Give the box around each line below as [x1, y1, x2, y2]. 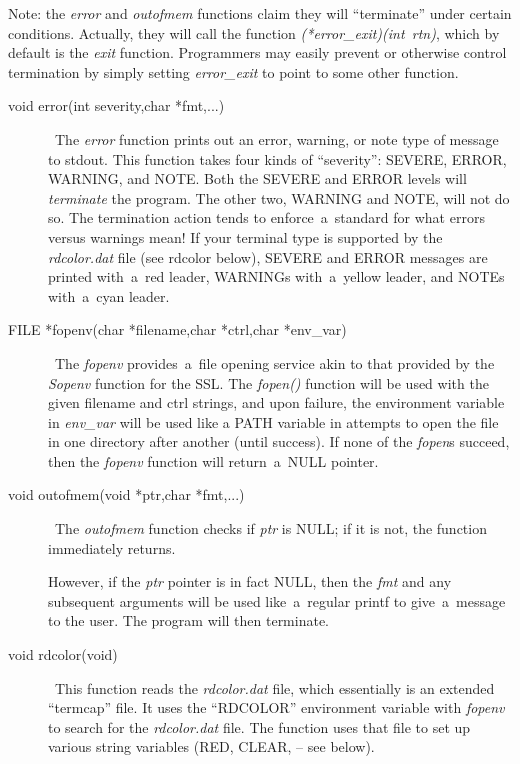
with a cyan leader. [48, 285, 170, 306]
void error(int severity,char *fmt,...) [8, 95, 225, 116]
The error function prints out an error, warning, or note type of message [54, 128, 499, 149]
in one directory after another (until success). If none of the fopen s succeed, [48, 431, 510, 452]
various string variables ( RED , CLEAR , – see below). [48, 736, 375, 757]
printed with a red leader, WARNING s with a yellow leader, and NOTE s [48, 266, 505, 287]
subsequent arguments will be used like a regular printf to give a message [48, 590, 506, 611]
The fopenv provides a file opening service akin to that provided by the [54, 352, 495, 373]
